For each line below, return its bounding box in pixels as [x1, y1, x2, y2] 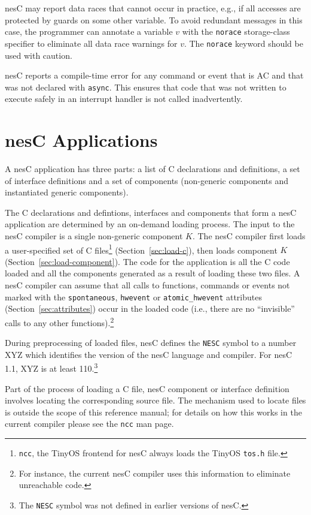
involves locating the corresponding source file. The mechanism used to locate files [5, 394, 306, 406]
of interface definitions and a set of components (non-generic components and [5, 174, 289, 186]
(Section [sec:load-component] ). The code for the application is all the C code [5, 255, 290, 267]
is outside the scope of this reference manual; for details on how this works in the [5, 405, 302, 418]
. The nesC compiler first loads [192, 230, 306, 242]
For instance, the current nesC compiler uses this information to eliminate [19, 466, 291, 479]
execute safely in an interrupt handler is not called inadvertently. [5, 92, 243, 105]
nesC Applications [5, 128, 158, 152]
